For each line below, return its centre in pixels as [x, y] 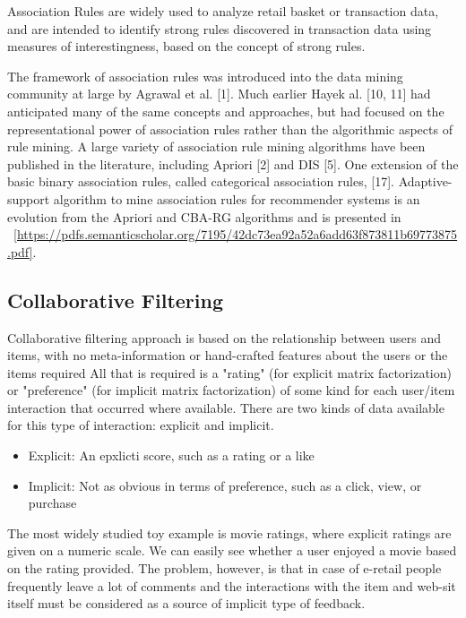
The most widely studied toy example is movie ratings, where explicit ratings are [229, 532]
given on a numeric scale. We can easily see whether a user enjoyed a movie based [232, 550]
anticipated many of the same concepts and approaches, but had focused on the [226, 111]
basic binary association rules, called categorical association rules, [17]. [201, 181]
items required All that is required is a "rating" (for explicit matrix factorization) [229, 372]
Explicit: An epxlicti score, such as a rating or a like [171, 455]
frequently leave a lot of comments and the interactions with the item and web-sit [232, 585]
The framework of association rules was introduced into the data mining [205, 76]
